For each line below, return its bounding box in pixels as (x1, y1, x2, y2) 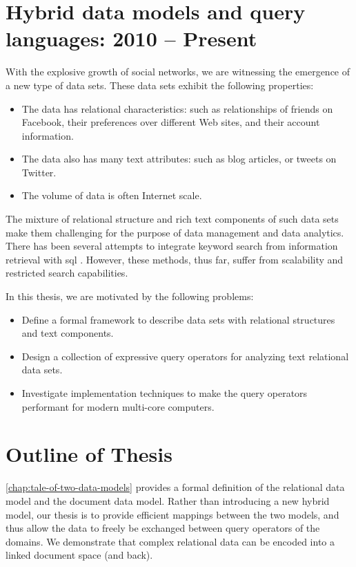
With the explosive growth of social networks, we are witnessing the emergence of (6, 64, 350, 79)
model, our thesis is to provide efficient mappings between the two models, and (6, 507, 339, 521)
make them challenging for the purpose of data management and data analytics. (6, 225, 344, 239)
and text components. (21, 326, 114, 340)
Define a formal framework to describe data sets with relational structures (21, 312, 335, 326)
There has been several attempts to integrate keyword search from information (6, 239, 338, 253)
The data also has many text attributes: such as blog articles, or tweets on (21, 151, 337, 166)
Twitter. (21, 165, 57, 179)
